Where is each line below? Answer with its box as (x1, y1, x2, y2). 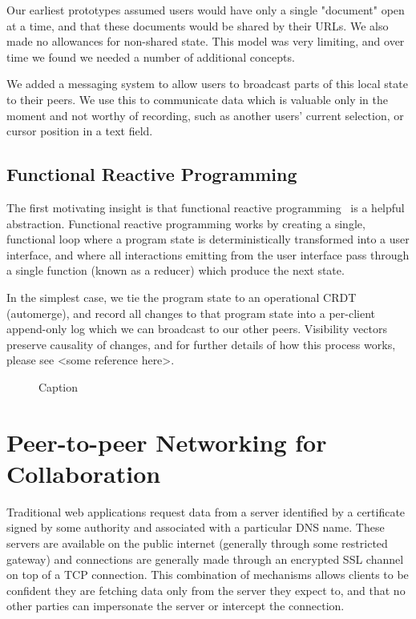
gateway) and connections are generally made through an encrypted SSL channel (6, 550, 404, 567)
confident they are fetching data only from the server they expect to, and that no (6, 581, 406, 598)
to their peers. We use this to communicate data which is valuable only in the (6, 90, 388, 107)
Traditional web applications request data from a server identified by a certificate (6, 503, 406, 520)
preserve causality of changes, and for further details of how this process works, (6, 336, 396, 352)
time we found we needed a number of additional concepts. (6, 48, 295, 65)
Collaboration (6, 456, 161, 489)
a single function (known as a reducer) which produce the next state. (6, 262, 345, 279)
